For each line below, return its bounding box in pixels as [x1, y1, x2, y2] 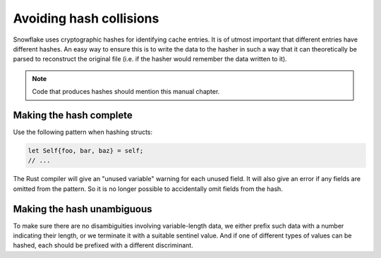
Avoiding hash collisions [13, 11, 159, 26]
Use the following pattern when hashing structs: [13, 128, 153, 137]
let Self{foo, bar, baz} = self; [28, 147, 144, 154]
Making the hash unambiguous [13, 203, 152, 215]
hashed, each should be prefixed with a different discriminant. [13, 241, 193, 250]
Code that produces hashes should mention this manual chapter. [32, 87, 220, 96]
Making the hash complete [13, 109, 133, 121]
